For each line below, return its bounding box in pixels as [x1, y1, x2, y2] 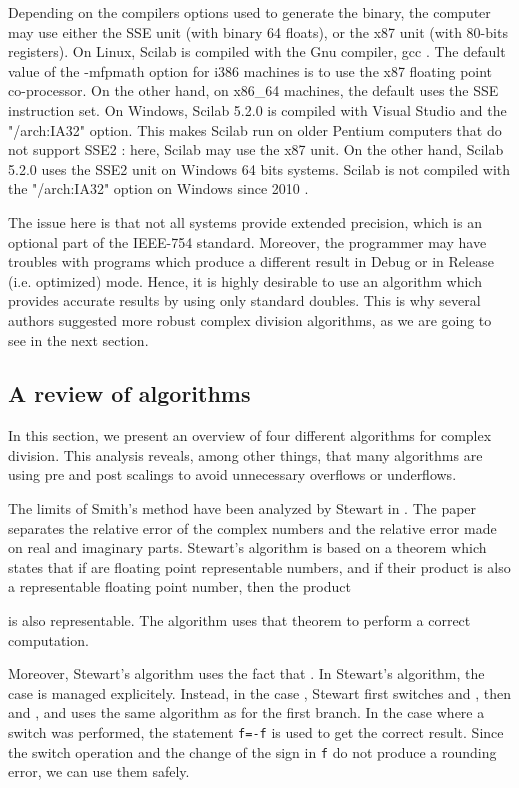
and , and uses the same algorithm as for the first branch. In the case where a [8, 702, 485, 723]
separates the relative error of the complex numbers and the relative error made [8, 517, 497, 538]
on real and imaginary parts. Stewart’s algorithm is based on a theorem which [8, 537, 487, 558]
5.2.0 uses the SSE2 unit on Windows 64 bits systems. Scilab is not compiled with [8, 158, 511, 179]
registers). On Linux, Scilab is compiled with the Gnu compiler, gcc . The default [8, 41, 506, 62]
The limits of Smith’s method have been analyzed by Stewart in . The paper [8, 498, 477, 519]
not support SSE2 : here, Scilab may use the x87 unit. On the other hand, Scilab [8, 139, 504, 160]
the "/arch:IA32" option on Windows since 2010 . [8, 178, 309, 199]
